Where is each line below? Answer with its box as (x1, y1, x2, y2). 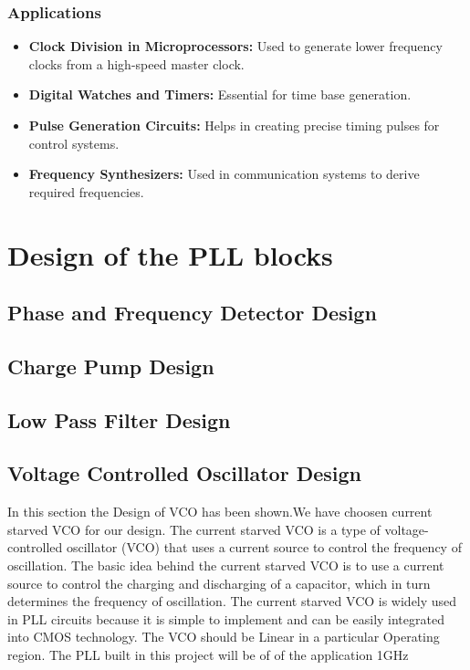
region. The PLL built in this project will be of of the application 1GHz (7, 645, 409, 665)
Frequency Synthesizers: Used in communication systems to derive (28, 164, 420, 183)
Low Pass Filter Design (7, 405, 231, 434)
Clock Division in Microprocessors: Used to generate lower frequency (28, 37, 443, 56)
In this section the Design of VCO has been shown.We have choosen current (7, 502, 433, 521)
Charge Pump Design (7, 351, 214, 380)
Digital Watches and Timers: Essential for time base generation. (28, 85, 412, 104)
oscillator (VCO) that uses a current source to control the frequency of (66, 538, 462, 557)
